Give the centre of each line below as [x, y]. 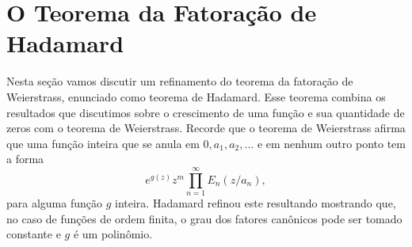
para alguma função [55, 203]
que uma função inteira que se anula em [103, 143]
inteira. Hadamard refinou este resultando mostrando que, [256, 203]
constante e [34, 234]
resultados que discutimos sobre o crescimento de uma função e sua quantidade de [206, 112]
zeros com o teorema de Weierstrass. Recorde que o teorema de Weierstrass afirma [206, 128]
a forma [25, 159]
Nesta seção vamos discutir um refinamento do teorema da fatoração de [180, 81]
